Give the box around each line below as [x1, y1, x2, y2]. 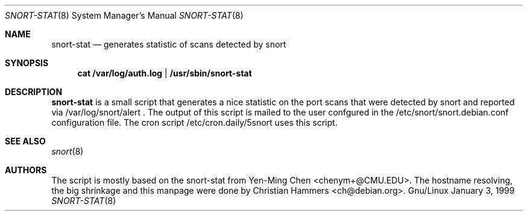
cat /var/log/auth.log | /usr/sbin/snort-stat [77, 68, 252, 78]
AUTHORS [5, 165, 47, 175]
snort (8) [51, 146, 84, 156]
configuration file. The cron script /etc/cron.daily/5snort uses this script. [51, 117, 338, 128]
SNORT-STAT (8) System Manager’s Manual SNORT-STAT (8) [5, 10, 244, 20]
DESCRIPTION [5, 87, 63, 97]
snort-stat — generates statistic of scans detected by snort [51, 39, 286, 49]
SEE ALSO [5, 136, 46, 146]
